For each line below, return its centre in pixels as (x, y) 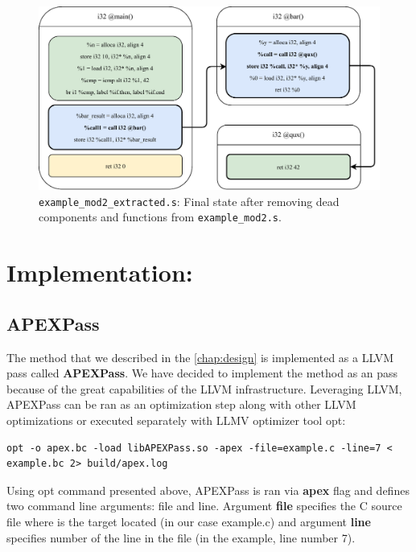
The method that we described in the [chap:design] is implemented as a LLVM (200, 357)
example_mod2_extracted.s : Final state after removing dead (189, 201)
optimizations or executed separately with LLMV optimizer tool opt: (176, 420)
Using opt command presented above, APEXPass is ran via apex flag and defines (208, 490)
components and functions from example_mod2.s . (160, 217)
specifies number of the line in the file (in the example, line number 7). (181, 537)
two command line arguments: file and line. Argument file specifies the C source (204, 506)
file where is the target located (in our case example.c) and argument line (189, 521)
